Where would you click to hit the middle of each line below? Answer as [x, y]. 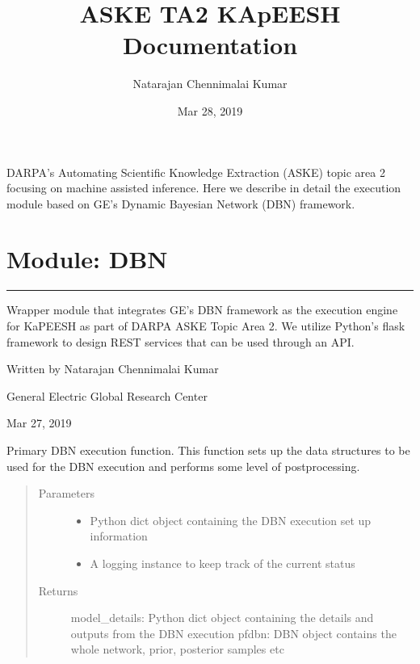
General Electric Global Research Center [107, 395]
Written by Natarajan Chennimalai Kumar [113, 369]
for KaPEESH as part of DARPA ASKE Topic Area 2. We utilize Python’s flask [206, 326]
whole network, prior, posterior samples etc [177, 649]
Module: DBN [87, 259]
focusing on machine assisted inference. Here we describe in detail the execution [204, 188]
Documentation [210, 45]
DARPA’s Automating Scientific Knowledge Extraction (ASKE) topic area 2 [196, 172]
